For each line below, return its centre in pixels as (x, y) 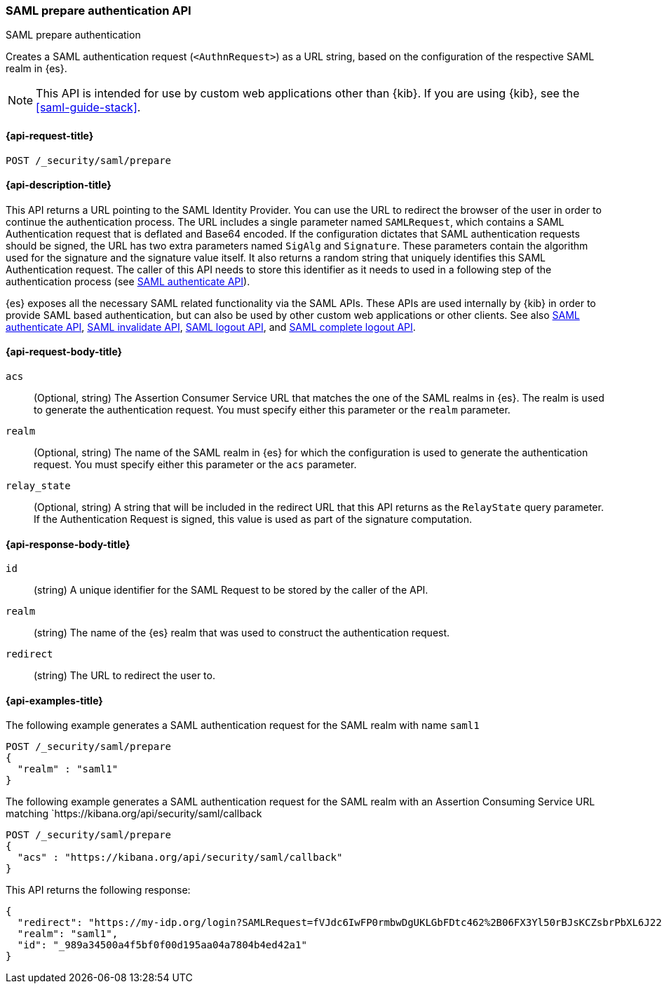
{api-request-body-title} (64, 352)
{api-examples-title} (54, 700)
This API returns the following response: (98, 890)
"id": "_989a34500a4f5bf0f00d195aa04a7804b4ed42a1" (162, 945)
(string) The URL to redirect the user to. (124, 676)
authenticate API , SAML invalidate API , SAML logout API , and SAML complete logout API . (211, 327)
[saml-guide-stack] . (88, 108)
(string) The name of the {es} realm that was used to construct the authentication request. (242, 633)
